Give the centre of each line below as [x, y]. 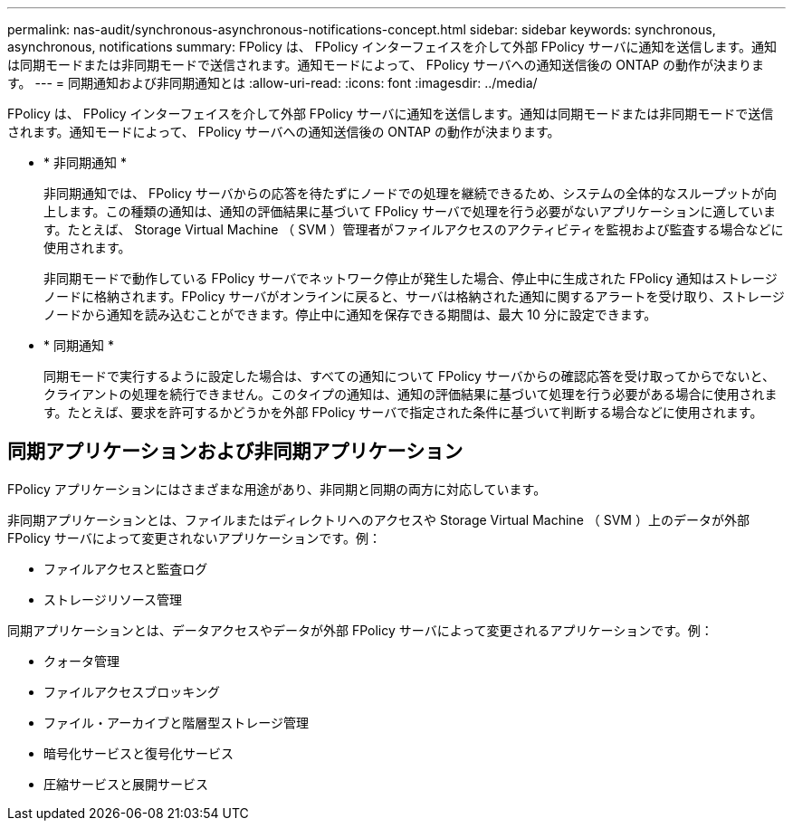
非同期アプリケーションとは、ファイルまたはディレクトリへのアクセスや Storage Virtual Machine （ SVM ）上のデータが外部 [378, 519]
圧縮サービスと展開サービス [126, 784]
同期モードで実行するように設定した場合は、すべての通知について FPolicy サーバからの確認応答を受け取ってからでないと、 [409, 376]
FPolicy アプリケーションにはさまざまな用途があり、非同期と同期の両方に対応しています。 [277, 489]
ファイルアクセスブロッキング [132, 691]
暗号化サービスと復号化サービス [139, 753]
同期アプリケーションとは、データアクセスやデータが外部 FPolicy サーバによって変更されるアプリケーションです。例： [360, 630]
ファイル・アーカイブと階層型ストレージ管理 [176, 722]
